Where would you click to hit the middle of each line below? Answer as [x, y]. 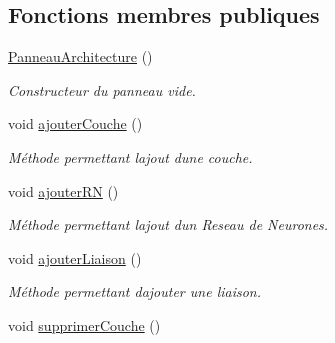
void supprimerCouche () [84, 324]
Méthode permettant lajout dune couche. [130, 156]
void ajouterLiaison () [75, 257]
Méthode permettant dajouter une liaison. [135, 291]
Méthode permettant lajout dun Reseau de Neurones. [168, 224]
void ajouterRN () [63, 190]
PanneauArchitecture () [80, 56]
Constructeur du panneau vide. [102, 89]
